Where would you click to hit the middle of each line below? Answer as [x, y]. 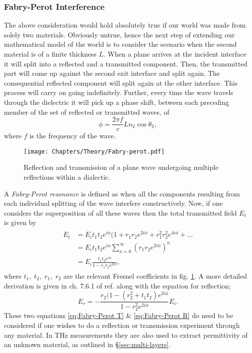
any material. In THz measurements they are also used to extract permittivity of [126, 335]
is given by [20, 222]
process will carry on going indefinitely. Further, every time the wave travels [119, 92]
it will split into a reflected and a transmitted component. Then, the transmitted [126, 63]
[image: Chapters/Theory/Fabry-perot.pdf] [94, 151]
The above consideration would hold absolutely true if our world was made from [125, 25]
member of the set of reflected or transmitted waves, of [87, 112]
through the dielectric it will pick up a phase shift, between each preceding [117, 102]
